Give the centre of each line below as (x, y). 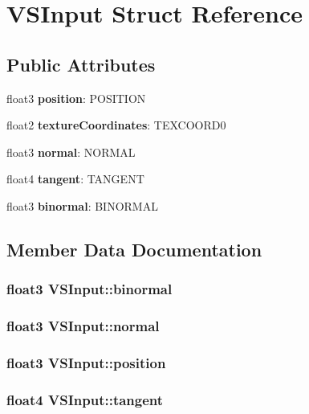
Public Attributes (81, 64)
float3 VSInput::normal (83, 326)
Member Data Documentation (134, 249)
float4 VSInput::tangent (85, 399)
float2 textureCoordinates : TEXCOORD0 (116, 125)
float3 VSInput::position (86, 362)
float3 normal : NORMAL (71, 152)
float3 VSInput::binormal (89, 289)
